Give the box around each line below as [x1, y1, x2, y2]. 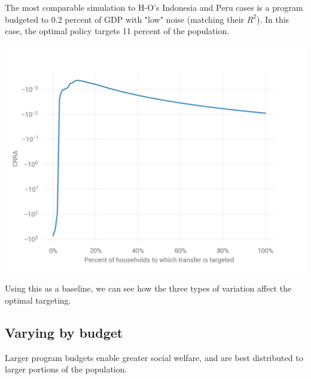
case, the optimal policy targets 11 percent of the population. [5, 25, 230, 37]
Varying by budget [5, 323, 123, 341]
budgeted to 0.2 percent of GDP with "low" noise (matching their [5, 13, 245, 25]
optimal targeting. [5, 293, 71, 306]
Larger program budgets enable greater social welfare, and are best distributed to [5, 351, 303, 363]
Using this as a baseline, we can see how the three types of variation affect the [5, 282, 292, 295]
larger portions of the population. [5, 363, 127, 375]
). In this [257, 13, 289, 25]
